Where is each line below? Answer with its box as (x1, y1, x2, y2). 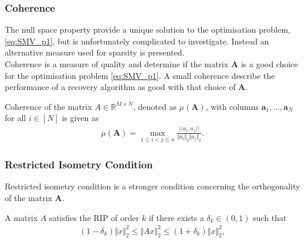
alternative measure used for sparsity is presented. (5, 46, 185, 58)
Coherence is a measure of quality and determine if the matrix (5, 58, 229, 70)
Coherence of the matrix (5, 100, 92, 112)
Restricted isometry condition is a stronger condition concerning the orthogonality (5, 180, 300, 192)
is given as (62, 112, 99, 124)
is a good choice (240, 58, 298, 70)
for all (5, 112, 26, 124)
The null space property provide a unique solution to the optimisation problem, (5, 23, 290, 36)
